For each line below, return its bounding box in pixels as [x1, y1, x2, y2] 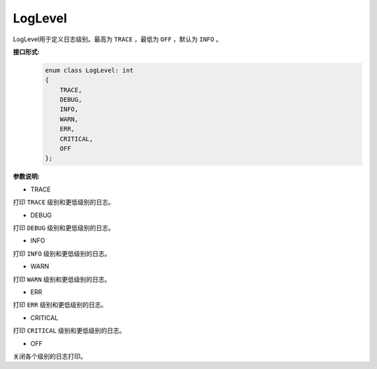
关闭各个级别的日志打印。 [13, 352, 87, 360]
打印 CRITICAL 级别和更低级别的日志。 [13, 326, 126, 335]
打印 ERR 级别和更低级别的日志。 [13, 301, 108, 309]
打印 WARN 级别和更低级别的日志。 [13, 275, 111, 283]
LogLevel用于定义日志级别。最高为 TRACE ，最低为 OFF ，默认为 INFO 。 [13, 35, 223, 43]
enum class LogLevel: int [45, 66, 134, 74]
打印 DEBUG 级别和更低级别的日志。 [13, 224, 115, 232]
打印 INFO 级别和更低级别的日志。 [13, 249, 111, 258]
